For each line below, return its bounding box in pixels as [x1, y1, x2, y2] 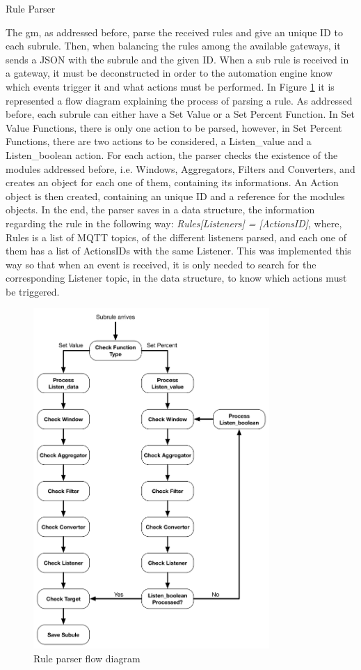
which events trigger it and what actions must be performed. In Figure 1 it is [6, 79, 335, 93]
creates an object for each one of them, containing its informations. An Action [6, 175, 339, 190]
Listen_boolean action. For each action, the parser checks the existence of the [6, 147, 338, 162]
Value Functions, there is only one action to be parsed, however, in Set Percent [6, 120, 342, 135]
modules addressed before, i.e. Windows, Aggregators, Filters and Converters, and [6, 161, 355, 176]
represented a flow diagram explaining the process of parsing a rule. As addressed [6, 93, 353, 107]
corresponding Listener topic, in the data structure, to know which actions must [6, 271, 347, 285]
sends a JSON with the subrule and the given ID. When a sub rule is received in [6, 52, 349, 66]
